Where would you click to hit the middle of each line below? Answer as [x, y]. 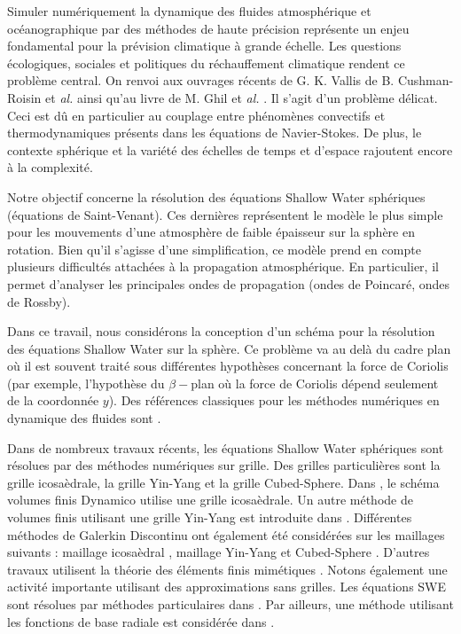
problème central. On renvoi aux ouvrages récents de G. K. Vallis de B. [201, 80]
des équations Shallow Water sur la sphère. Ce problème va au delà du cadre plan [229, 348]
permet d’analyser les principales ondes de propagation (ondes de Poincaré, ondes [229, 283]
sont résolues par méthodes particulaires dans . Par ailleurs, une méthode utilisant [230, 604]
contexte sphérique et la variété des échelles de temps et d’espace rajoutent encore [230, 149]
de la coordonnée [53, 400]
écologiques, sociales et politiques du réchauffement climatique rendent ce [206, 63]
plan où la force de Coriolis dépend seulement [315, 383]
